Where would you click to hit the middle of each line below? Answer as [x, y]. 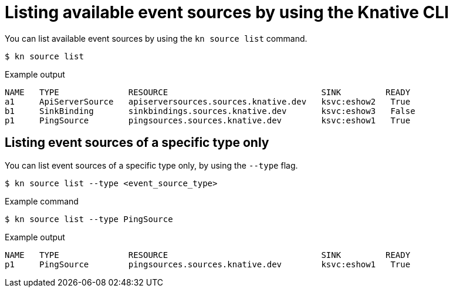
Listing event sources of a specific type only [137, 143]
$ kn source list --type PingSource [89, 219]
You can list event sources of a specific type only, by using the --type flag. [151, 165]
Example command [42, 201]
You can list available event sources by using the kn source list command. [156, 38]
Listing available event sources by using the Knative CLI [227, 12]
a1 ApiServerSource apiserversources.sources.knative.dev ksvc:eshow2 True [208, 101]
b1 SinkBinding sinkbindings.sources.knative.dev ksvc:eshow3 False [210, 111]
